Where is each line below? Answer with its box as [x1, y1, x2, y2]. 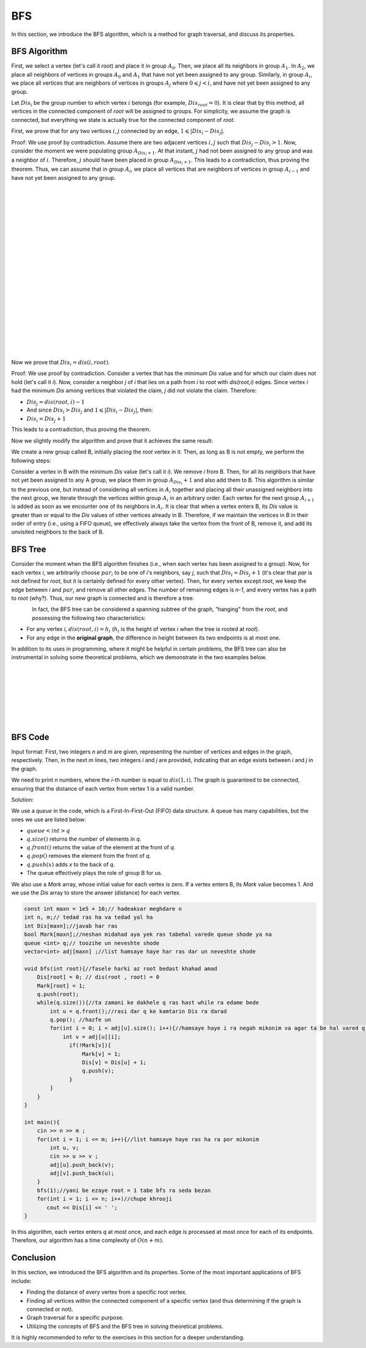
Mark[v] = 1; [82, 1050, 121, 1057]
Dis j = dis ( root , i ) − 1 [26, 398, 85, 407]
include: [11, 1277, 32, 1285]
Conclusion [11, 1253, 56, 1263]
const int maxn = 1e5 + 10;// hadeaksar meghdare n [24, 905, 182, 912]
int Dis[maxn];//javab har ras [24, 922, 118, 929]
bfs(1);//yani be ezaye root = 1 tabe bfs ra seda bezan [37, 1186, 211, 1194]
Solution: [11, 796, 34, 803]
